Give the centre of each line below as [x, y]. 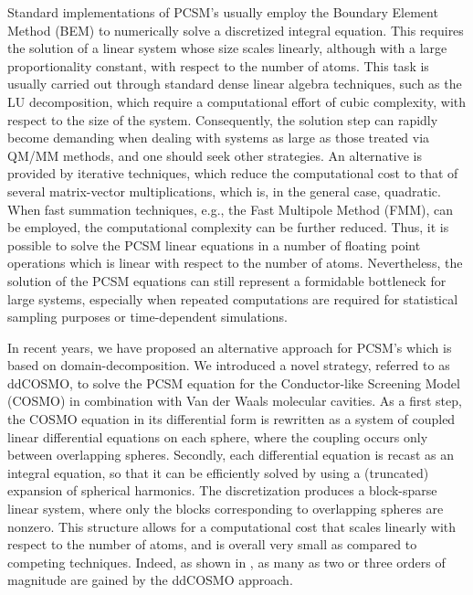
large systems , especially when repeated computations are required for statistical [233, 298]
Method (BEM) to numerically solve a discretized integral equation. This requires [236, 30]
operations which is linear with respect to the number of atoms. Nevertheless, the [235, 263]
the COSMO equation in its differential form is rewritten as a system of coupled [231, 419]
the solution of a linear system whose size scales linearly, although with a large [227, 48]
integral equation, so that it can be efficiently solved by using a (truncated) [218, 472]
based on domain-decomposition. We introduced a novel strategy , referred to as [229, 365]
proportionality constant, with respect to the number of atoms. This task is [218, 65]
